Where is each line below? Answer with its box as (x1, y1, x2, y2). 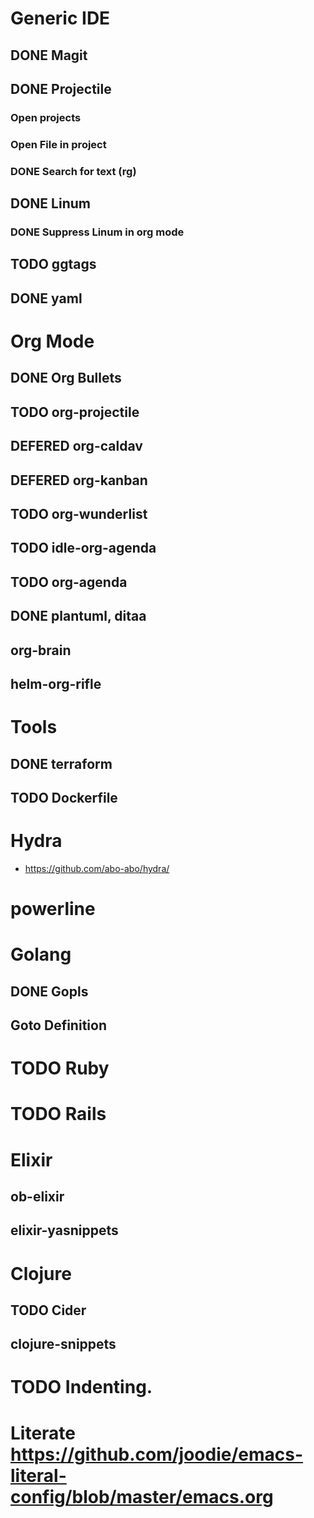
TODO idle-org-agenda (10, 540, 157, 557)
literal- (10, 1464, 67, 1487)
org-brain (10, 642, 72, 659)
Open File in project (10, 137, 107, 151)
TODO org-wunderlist (10, 505, 148, 522)
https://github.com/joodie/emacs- (10, 1443, 304, 1466)
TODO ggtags (10, 256, 97, 273)
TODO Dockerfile (10, 789, 118, 806)
